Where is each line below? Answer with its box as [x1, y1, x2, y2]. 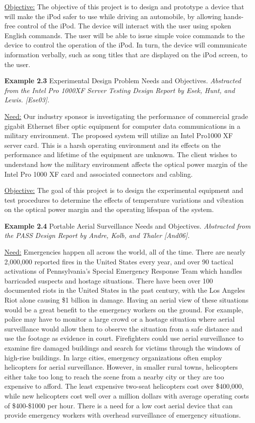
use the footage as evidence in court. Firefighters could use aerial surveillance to [4, 333, 244, 343]
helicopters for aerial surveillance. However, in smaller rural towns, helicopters [4, 362, 238, 372]
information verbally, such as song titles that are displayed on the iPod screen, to [4, 49, 248, 59]
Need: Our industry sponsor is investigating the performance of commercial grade [4, 111, 248, 121]
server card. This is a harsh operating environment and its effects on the [4, 140, 221, 150]
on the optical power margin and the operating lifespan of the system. [4, 204, 214, 214]
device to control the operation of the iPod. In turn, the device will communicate [4, 40, 247, 50]
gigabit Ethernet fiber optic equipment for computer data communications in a [4, 120, 241, 131]
